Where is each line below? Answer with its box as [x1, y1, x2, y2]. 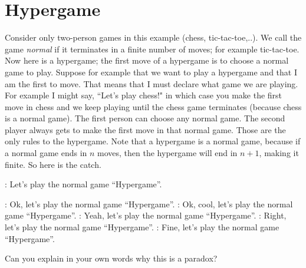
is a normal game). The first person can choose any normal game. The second [5, 112, 285, 124]
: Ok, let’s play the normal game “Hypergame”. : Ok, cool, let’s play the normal [5, 197, 293, 210]
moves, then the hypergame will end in [97, 147, 238, 159]
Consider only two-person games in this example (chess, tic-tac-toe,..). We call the [5, 31, 302, 44]
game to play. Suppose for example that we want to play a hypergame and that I [5, 65, 297, 78]
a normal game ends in [5, 147, 87, 159]
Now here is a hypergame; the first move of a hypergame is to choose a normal [5, 54, 289, 67]
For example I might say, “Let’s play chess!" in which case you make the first [5, 89, 282, 101]
